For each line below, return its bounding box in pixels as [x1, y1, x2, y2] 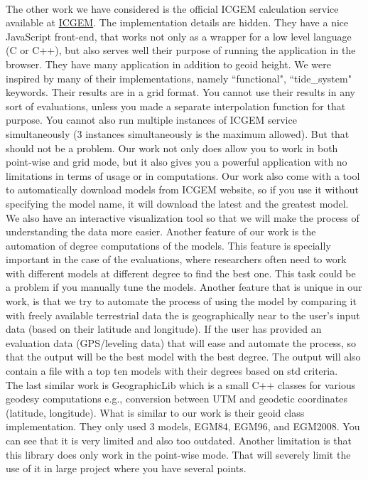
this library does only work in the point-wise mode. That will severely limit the [6, 447, 351, 462]
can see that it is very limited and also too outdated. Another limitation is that [6, 433, 352, 447]
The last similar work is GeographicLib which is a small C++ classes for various [6, 377, 356, 392]
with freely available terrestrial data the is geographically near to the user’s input [6, 307, 360, 322]
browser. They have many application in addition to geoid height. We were [6, 56, 331, 71]
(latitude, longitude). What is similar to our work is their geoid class [6, 405, 305, 420]
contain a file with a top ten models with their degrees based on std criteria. [6, 363, 338, 378]
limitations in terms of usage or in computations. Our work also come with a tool [6, 168, 360, 183]
